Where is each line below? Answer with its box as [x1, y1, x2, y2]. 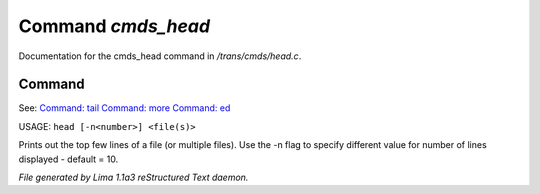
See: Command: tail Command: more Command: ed [18, 102, 231, 114]
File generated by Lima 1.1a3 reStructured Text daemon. [18, 171, 249, 184]
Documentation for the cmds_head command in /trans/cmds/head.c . [18, 50, 302, 62]
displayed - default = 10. [18, 153, 119, 165]
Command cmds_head [18, 15, 210, 37]
